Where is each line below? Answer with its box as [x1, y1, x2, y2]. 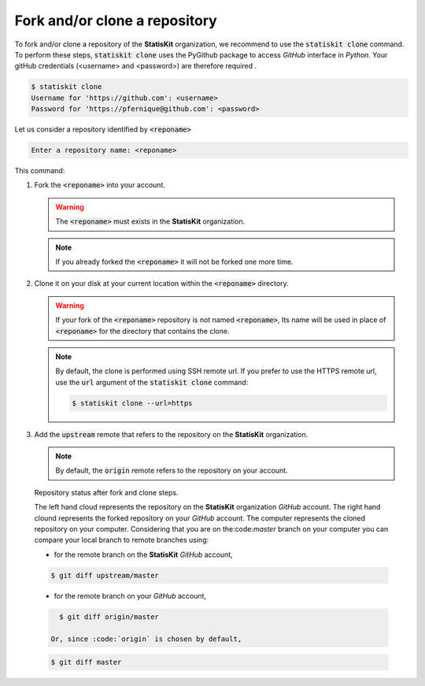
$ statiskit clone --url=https [72, 399, 193, 407]
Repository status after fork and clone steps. [34, 488, 179, 497]
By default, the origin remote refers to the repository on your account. [55, 465, 288, 476]
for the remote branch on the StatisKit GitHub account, [54, 550, 233, 559]
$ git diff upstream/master [50, 571, 159, 580]
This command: [14, 166, 65, 176]
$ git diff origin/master [59, 612, 159, 621]
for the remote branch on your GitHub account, [54, 591, 207, 600]
